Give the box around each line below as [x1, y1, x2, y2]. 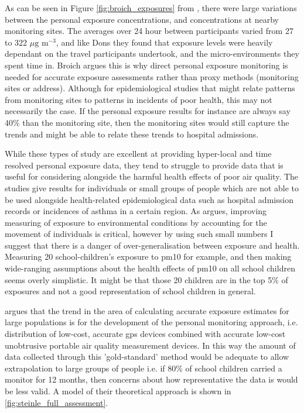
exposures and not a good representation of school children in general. [5, 285, 256, 297]
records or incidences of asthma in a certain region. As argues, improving [5, 205, 267, 217]
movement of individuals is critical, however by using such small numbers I [5, 228, 274, 240]
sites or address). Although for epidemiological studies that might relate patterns [5, 82, 295, 94]
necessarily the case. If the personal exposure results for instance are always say [5, 105, 291, 117]
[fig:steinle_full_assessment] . [5, 396, 108, 408]
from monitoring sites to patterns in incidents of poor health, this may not [5, 93, 272, 105]
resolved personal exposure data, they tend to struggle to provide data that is [5, 159, 283, 171]
